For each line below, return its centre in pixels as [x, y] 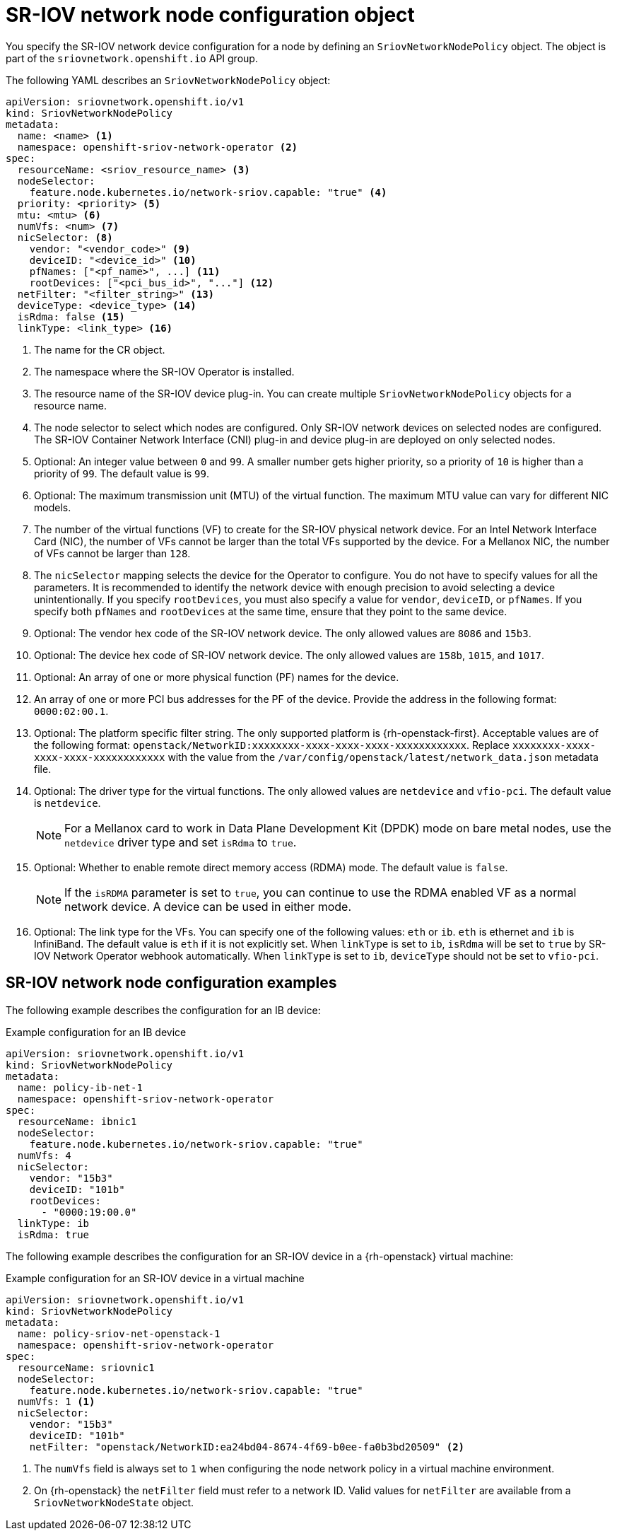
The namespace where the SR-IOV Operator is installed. [164, 371]
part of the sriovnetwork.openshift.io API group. [132, 58]
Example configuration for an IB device [96, 1032]
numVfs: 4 [44, 1155]
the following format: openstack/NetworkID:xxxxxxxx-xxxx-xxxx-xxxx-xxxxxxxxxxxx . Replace [272, 745]
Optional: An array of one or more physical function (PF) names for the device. [217, 677]
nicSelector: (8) [65, 237]
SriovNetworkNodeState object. [114, 1502]
